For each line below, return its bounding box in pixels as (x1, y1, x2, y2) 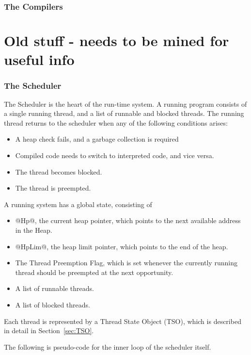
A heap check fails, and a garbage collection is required (15, 134, 179, 144)
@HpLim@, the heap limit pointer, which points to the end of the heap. (15, 241, 228, 251)
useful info (4, 49, 75, 69)
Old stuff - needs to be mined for (4, 31, 229, 50)
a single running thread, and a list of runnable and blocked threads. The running (4, 108, 244, 118)
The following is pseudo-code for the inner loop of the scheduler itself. (4, 341, 211, 352)
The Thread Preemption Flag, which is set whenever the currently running (15, 258, 237, 268)
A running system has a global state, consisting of (4, 199, 152, 209)
